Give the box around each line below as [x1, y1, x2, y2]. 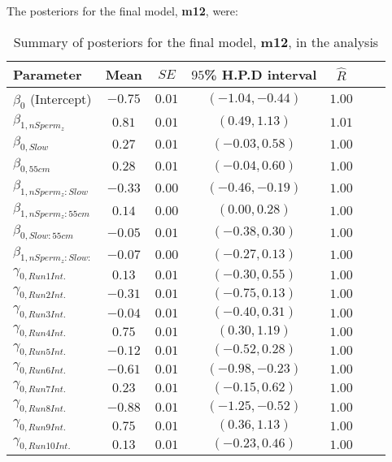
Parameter [13, 64, 82, 84]
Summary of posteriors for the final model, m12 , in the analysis [13, 32, 379, 51]
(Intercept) [29, 89, 92, 108]
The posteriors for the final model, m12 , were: [7, 2, 238, 19]
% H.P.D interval [204, 64, 317, 84]
